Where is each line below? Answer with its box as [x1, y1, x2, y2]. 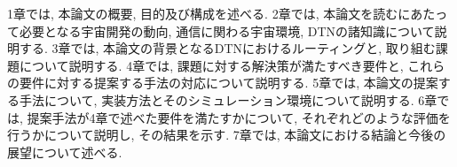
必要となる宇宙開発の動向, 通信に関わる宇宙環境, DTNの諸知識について [19, 21, 435, 40]
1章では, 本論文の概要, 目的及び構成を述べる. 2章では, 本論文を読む [7, 4, 398, 22]
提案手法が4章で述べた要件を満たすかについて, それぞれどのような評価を [27, 108, 451, 126]
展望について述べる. [7, 142, 122, 161]
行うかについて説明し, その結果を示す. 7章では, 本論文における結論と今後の [7, 125, 446, 144]
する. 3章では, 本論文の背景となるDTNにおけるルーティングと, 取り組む [19, 39, 436, 57]
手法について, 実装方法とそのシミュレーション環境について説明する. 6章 [19, 90, 437, 109]
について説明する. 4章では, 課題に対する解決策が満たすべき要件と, [19, 56, 404, 74]
